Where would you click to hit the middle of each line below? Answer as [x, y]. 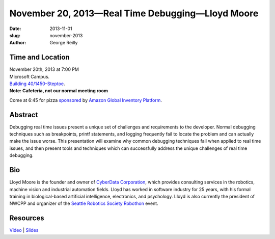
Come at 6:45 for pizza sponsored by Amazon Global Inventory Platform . [86, 100]
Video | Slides [24, 230]
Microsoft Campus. [30, 76]
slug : [15, 35]
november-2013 [66, 35]
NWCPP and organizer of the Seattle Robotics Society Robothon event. [84, 203]
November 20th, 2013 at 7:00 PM [44, 69]
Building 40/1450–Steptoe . [37, 84]
